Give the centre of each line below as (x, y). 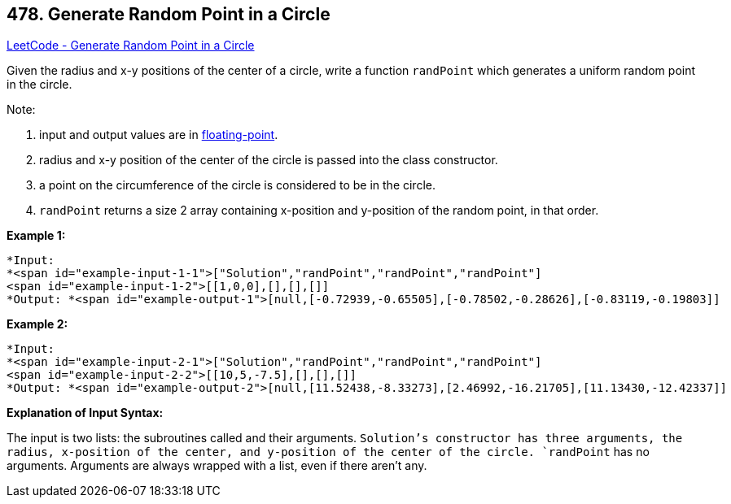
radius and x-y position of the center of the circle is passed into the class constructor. (269, 160)
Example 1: (36, 236)
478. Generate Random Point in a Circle (169, 14)
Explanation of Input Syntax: (85, 413)
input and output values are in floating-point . (159, 135)
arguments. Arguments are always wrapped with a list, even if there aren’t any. (217, 466)
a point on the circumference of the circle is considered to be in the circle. (237, 185)
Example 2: (37, 324)
